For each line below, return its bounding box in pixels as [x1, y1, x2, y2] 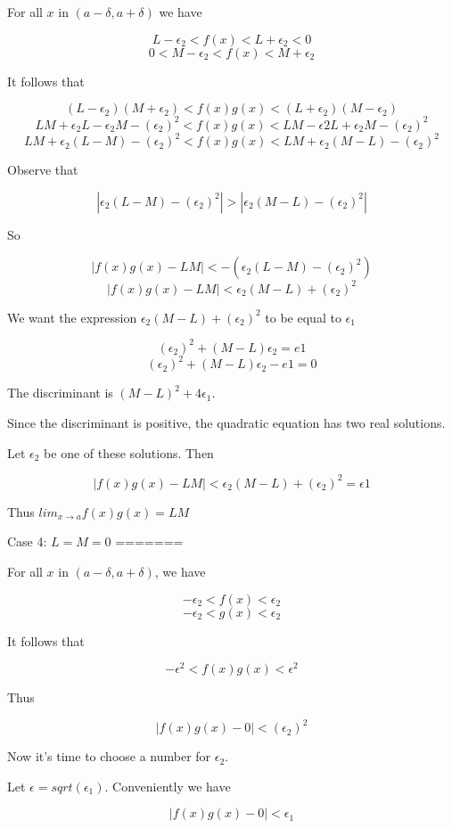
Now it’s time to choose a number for [7, 747, 211, 766]
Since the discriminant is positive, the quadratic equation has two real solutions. [7, 414, 446, 432]
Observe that [7, 160, 78, 179]
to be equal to [265, 307, 341, 326]
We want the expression [7, 307, 137, 326]
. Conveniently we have [104, 776, 231, 795]
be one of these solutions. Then [44, 443, 214, 462]
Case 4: [7, 532, 47, 551]
